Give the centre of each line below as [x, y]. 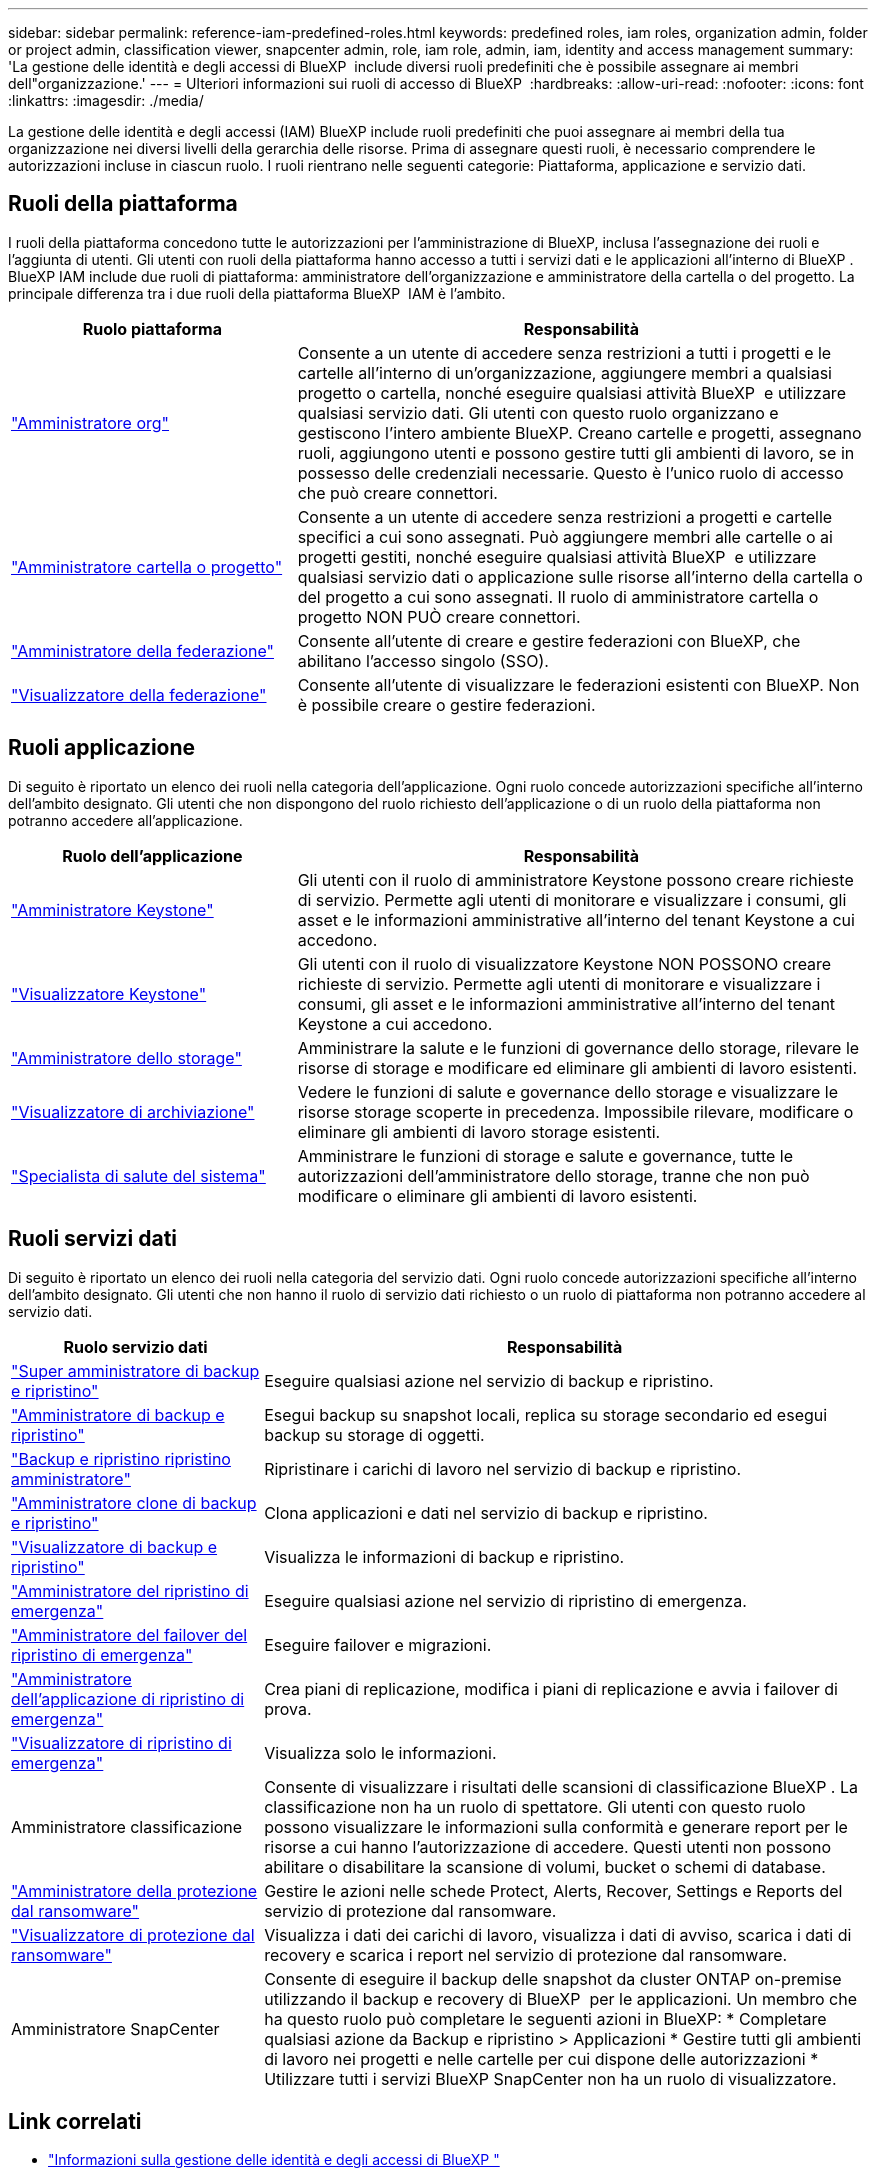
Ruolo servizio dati [135, 1346]
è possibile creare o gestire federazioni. [446, 704]
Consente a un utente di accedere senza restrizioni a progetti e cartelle [565, 516]
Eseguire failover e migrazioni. [378, 1644]
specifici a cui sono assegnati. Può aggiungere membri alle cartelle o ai [565, 536]
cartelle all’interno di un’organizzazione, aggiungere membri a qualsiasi [564, 372]
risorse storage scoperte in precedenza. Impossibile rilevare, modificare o [575, 1111]
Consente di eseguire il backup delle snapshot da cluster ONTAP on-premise [553, 1978]
